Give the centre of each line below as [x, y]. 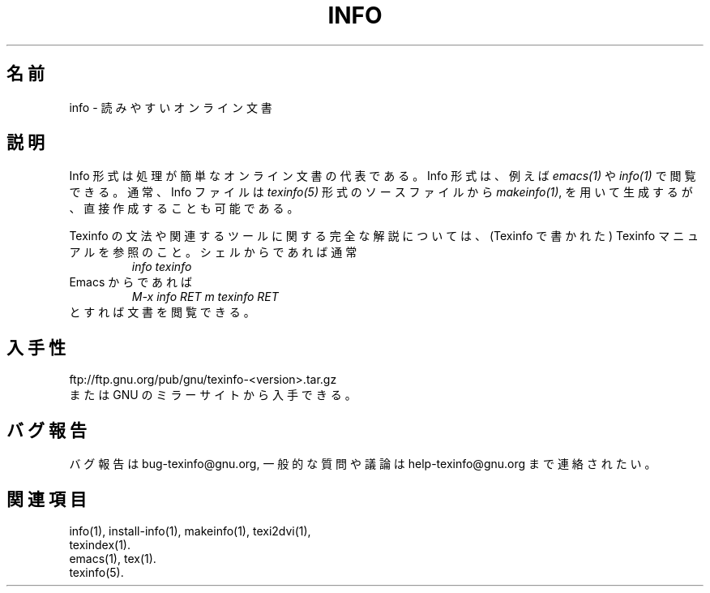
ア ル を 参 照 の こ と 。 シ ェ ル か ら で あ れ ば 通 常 [213, 252]
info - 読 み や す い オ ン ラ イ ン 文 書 [171, 107]
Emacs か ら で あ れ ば [130, 282]
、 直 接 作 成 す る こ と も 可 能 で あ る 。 [184, 208]
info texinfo [162, 267]
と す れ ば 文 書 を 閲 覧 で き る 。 [162, 312]
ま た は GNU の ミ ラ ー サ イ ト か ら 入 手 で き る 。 [213, 395]
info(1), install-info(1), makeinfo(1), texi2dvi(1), [190, 531]
